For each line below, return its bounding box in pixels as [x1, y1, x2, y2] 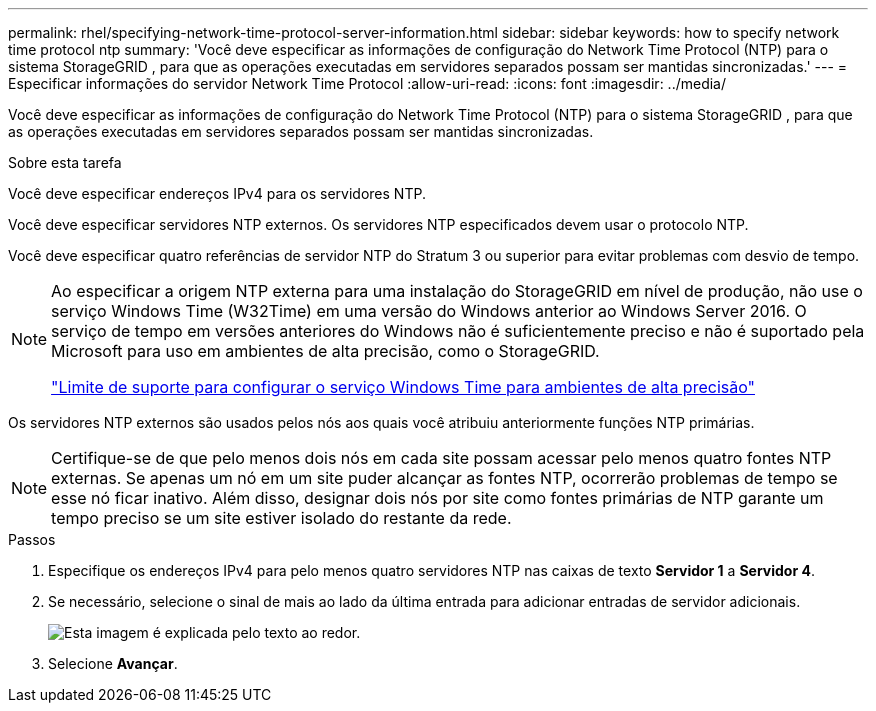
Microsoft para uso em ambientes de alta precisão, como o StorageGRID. [51, 341, 600, 361]
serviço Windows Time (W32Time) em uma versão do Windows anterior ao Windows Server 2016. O [51, 301, 807, 321]
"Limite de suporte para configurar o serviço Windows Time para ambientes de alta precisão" [51, 377, 755, 397]
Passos [8, 531, 56, 548]
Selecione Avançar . [48, 655, 178, 672]
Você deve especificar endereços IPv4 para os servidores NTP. [8, 185, 426, 202]
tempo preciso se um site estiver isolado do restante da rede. [51, 508, 512, 528]
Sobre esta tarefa [8, 154, 122, 171]
